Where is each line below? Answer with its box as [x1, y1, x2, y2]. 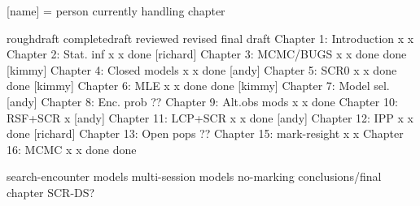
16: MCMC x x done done [7, 140, 137, 157]
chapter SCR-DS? [7, 183, 95, 200]
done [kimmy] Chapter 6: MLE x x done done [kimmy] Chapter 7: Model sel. [7, 77, 390, 94]
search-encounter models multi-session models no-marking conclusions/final [7, 168, 382, 185]
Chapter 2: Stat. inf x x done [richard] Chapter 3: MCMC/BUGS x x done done [7, 45, 407, 62]
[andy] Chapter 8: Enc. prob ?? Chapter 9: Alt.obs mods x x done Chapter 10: [7, 92, 398, 109]
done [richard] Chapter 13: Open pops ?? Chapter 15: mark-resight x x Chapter [7, 125, 404, 142]
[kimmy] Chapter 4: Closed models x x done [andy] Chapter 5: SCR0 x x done [7, 61, 397, 78]
